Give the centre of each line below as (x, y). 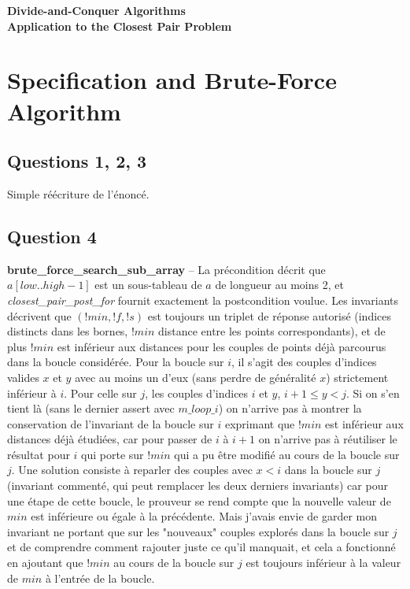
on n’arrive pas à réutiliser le (328, 439)
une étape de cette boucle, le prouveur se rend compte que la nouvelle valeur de (199, 500)
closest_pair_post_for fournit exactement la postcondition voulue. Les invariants (203, 300)
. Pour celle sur (100, 393)
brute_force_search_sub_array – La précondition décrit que (166, 269)
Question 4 (52, 236)
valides (23, 377)
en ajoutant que (45, 563)
